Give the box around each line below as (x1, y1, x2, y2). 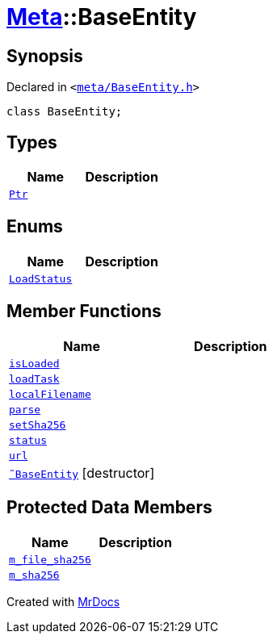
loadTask (9, 372, 60, 385)
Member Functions (6, 301, 162, 322)
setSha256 (9, 418, 66, 431)
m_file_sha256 (9, 553, 91, 566)
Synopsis (6, 45, 83, 66)
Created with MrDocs (6, 594, 120, 609)
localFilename (9, 387, 91, 400)
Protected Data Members (6, 497, 212, 518)
